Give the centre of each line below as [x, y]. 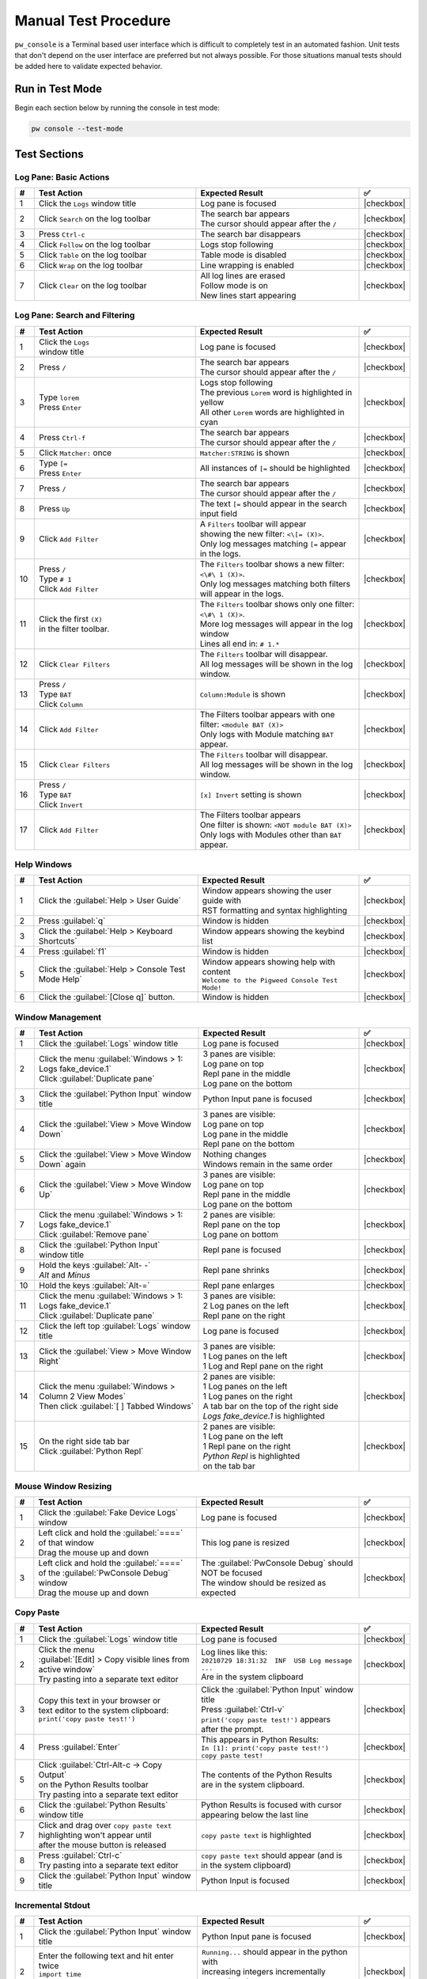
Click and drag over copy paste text [105, 1825]
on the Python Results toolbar [94, 1784]
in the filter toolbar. [74, 629]
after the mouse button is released [102, 1844]
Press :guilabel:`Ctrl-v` [243, 1709]
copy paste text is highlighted [256, 1835]
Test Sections [49, 154]
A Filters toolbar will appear [253, 524]
